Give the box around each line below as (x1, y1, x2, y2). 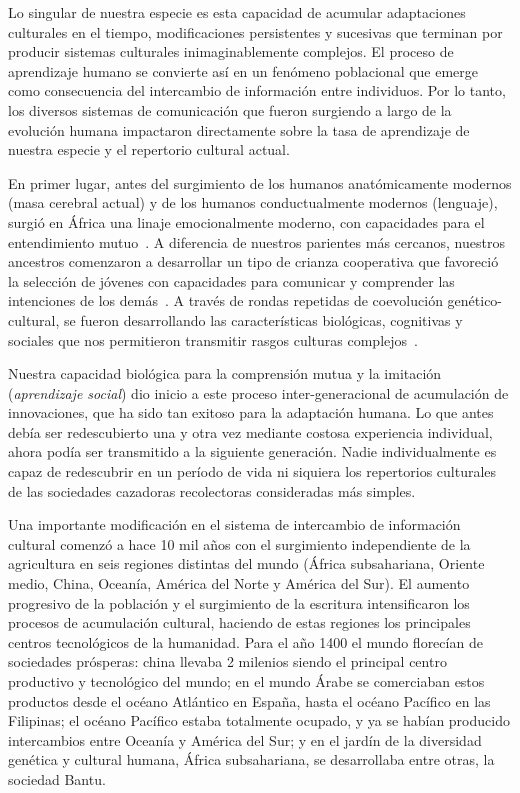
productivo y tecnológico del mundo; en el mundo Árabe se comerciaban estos (8, 671, 485, 691)
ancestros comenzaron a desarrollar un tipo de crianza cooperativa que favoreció (8, 251, 499, 272)
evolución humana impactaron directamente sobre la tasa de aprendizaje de (8, 119, 470, 140)
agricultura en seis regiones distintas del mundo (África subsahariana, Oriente (8, 553, 485, 574)
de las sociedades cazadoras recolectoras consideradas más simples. (8, 480, 416, 501)
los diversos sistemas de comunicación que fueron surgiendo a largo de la (8, 99, 452, 120)
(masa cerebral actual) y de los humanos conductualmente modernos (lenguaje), (8, 192, 498, 213)
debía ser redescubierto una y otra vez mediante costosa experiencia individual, (8, 421, 493, 442)
